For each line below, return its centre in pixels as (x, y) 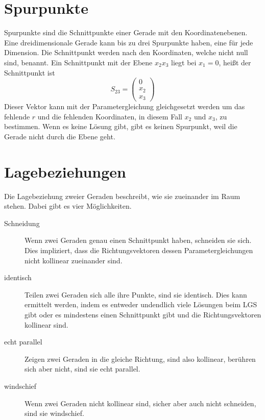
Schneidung (22, 223)
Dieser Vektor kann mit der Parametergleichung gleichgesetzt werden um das (125, 106)
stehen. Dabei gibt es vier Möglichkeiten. (68, 206)
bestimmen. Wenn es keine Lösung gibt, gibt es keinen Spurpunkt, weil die (121, 126)
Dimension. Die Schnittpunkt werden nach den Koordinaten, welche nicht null (126, 52)
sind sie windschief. (54, 413)
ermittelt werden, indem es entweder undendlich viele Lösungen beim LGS (141, 304)
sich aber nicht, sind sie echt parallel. (82, 369)
